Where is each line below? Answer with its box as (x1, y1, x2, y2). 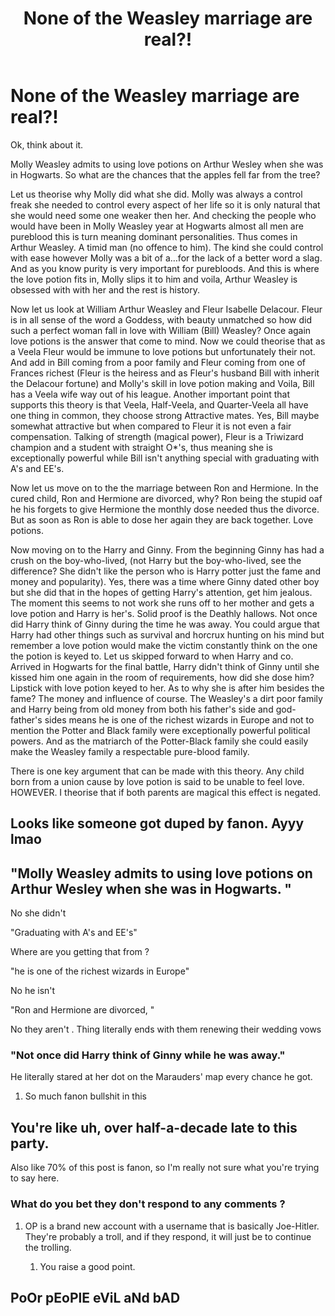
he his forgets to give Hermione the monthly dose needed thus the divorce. (10, 503, 320, 515)
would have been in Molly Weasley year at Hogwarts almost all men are (10, 220, 304, 232)
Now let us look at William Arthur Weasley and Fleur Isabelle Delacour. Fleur (10, 303, 323, 315)
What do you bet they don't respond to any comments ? (10, 1197, 286, 1211)
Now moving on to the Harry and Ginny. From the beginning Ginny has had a (10, 543, 325, 556)
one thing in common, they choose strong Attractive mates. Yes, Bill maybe (10, 409, 320, 421)
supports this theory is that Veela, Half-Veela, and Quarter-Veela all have (10, 398, 309, 411)
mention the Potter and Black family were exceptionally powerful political (10, 724, 311, 736)
